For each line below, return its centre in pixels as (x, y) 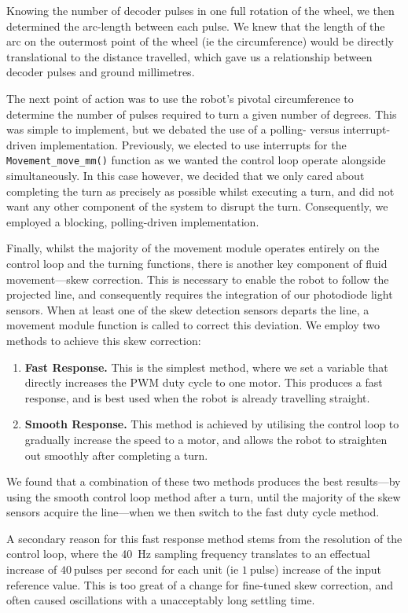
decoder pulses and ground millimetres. (101, 72)
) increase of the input (328, 569)
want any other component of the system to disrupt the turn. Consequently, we (197, 206)
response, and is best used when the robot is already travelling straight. (197, 397)
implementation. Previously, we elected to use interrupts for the (193, 144)
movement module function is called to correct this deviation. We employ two (193, 325)
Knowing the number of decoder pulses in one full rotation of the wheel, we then (200, 10)
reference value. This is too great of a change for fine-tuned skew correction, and (200, 584)
